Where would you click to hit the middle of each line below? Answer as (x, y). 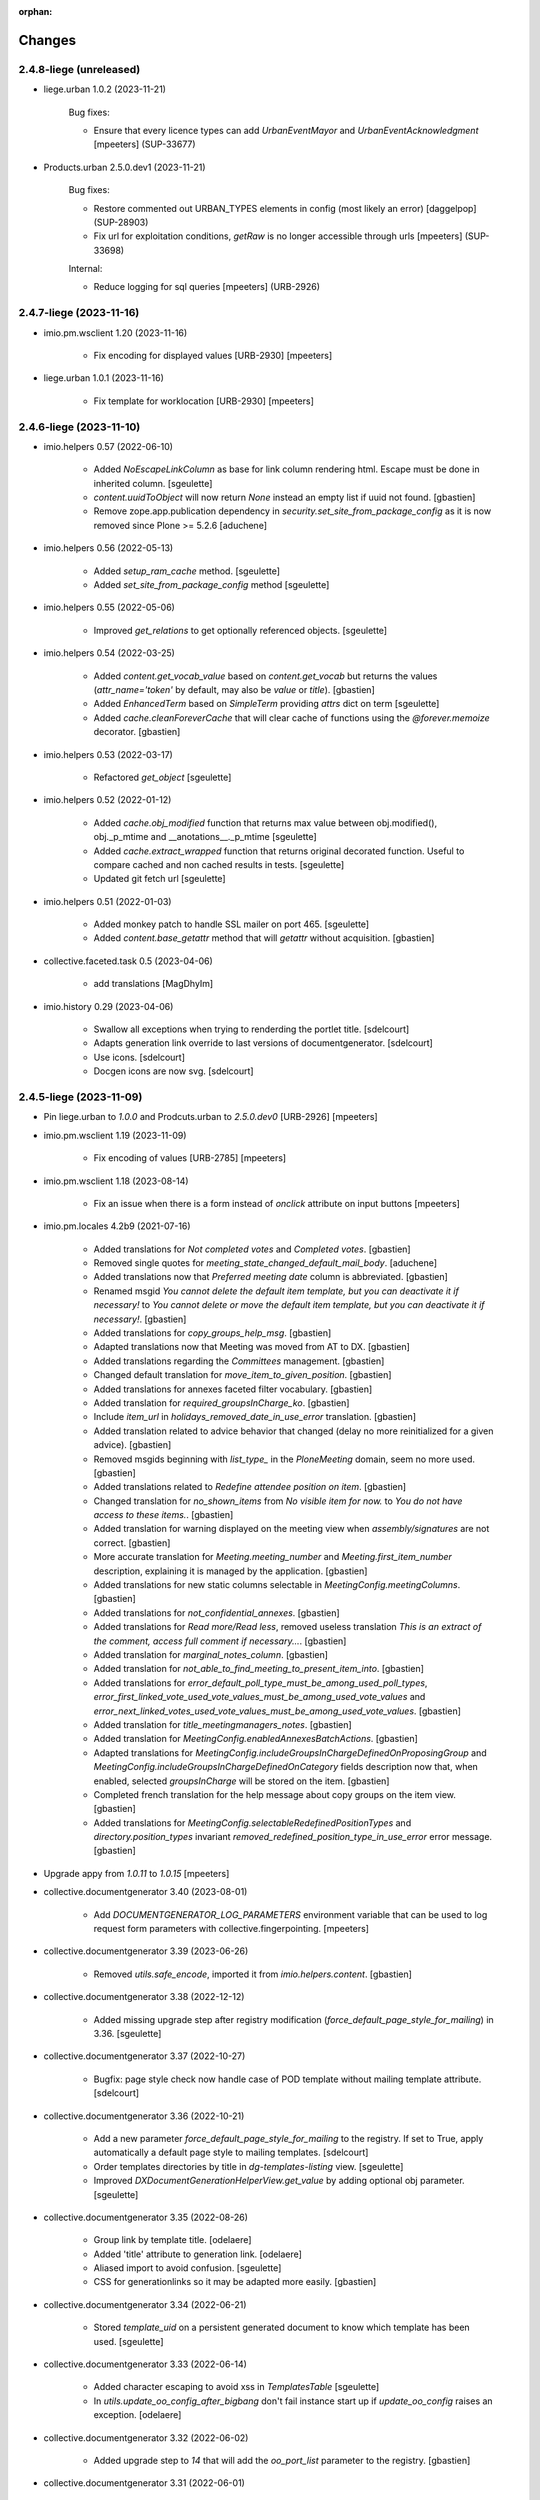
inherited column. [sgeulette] (153, 483)
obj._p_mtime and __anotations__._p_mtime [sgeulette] (205, 837)
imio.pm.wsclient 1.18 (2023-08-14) (116, 1181)
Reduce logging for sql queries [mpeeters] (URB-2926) (206, 287)
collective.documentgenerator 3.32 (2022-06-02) (146, 2437)
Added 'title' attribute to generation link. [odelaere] (197, 2254)
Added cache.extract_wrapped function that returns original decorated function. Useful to (279, 851)
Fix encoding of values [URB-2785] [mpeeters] (190, 1158)
